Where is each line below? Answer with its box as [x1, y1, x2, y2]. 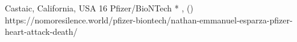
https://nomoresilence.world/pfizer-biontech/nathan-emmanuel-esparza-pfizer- [5, 13, 293, 26]
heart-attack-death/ [5, 25, 78, 38]
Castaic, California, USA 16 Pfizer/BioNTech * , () [5, 2, 193, 14]
